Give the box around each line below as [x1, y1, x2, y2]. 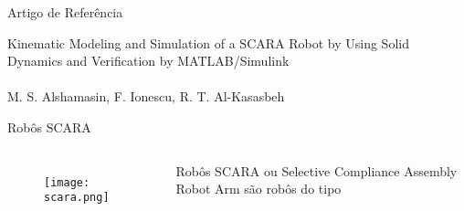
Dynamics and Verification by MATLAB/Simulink [7, 51, 290, 70]
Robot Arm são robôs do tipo [175, 179, 342, 198]
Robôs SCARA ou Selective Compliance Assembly [175, 161, 458, 180]
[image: [44, 175, 90, 189]
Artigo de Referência [7, 3, 123, 21]
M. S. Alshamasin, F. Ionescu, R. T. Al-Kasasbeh [7, 87, 285, 106]
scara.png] [44, 191, 110, 205]
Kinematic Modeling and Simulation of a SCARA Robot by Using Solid [7, 33, 409, 52]
